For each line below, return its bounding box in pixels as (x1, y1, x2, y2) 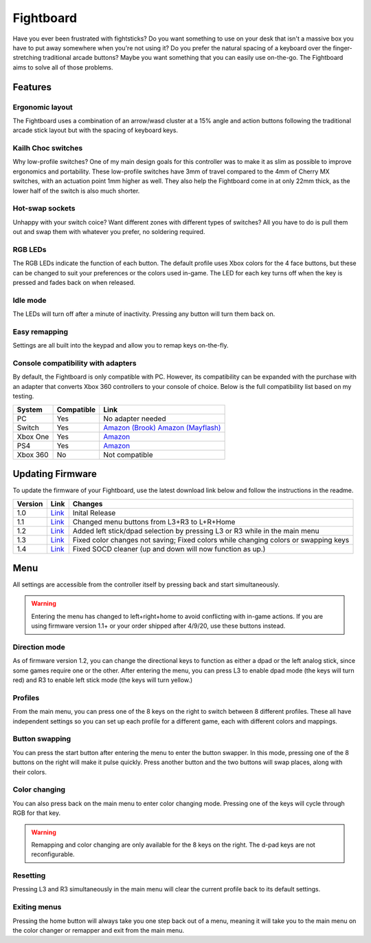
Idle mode (12, 295, 47, 305)
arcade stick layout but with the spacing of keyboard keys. (12, 126, 179, 134)
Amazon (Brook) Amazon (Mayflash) (103, 423, 221, 432)
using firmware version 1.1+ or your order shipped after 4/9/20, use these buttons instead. (31, 622, 286, 630)
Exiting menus (12, 902, 62, 912)
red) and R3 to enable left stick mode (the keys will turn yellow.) (12, 676, 193, 684)
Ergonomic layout (12, 102, 74, 112)
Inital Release (72, 508, 116, 518)
